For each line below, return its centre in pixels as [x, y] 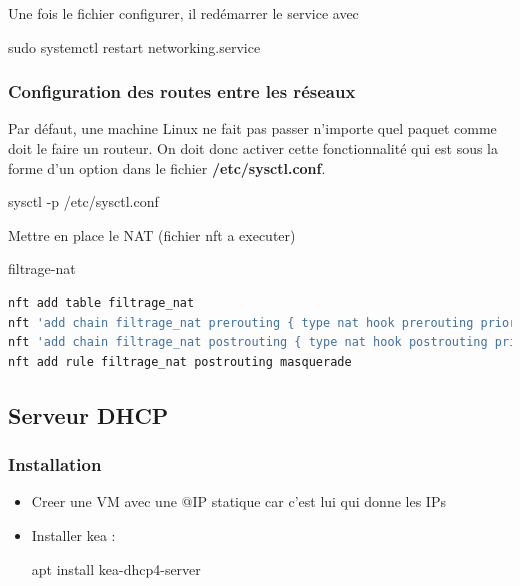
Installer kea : [73, 534]
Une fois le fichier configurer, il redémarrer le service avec [183, 13]
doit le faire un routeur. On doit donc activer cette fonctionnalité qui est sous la [253, 148]
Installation [55, 464]
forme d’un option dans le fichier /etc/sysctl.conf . [167, 167]
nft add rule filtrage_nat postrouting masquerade [180, 361]
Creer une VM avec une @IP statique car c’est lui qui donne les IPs [238, 501]
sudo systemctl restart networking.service [134, 46]
